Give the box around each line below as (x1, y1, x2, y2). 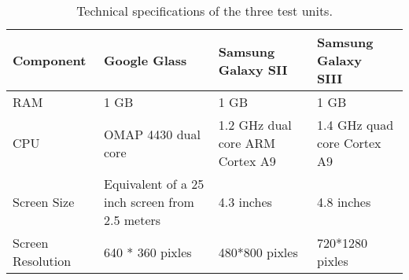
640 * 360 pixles (104, 242, 192, 261)
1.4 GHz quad (317, 116, 394, 134)
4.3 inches (218, 193, 272, 211)
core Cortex (317, 134, 381, 152)
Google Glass (104, 51, 187, 69)
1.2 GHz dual (218, 116, 292, 134)
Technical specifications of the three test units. (76, 2, 333, 20)
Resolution (13, 252, 72, 270)
